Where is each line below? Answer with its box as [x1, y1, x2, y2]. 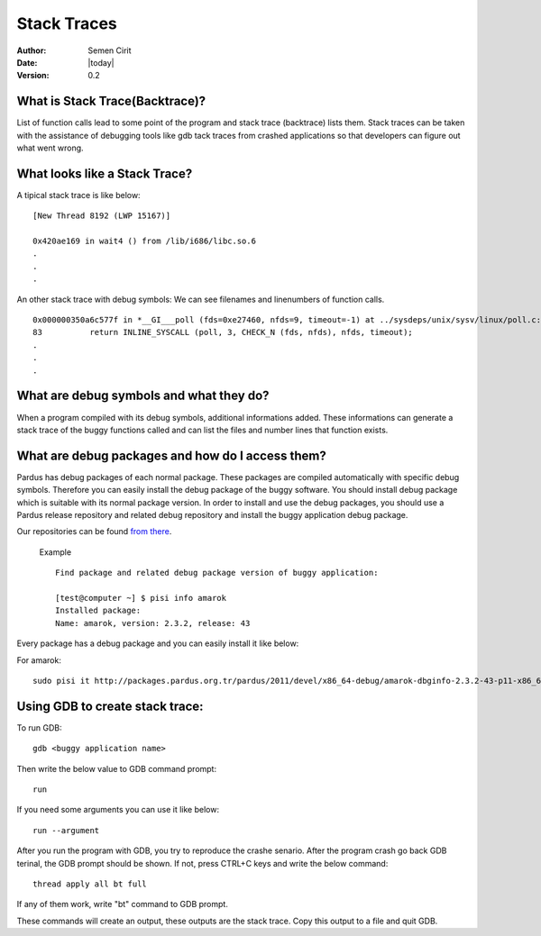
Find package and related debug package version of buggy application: [55, 568, 379, 578]
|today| [87, 57, 115, 68]
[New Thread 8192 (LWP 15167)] [32, 211, 171, 221]
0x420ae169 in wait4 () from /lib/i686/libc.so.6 [32, 236, 257, 247]
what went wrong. [16, 142, 85, 153]
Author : [16, 45, 47, 56]
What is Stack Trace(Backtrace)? [16, 94, 206, 109]
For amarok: [16, 654, 62, 666]
